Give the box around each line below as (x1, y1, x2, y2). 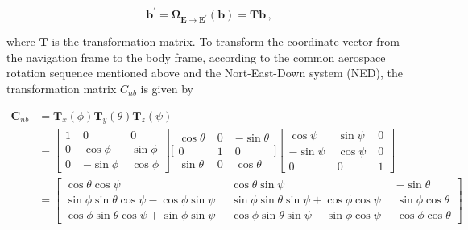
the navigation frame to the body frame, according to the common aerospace (6, 48, 386, 65)
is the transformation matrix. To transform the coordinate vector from (52, 33, 400, 50)
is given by (140, 80, 193, 97)
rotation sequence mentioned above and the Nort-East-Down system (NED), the (6, 64, 403, 81)
